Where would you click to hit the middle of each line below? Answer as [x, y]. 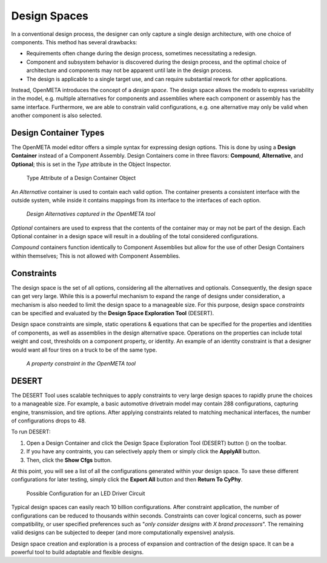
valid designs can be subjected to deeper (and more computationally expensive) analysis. [123, 533]
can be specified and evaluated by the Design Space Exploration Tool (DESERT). [113, 313]
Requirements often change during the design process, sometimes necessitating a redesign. [141, 53]
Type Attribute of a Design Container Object [81, 178]
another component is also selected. [57, 116]
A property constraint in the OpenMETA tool [81, 363]
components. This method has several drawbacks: [74, 42]
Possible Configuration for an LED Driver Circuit [86, 493]
